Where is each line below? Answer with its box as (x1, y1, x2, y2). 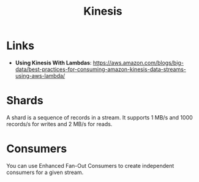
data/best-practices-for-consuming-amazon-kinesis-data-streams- (15, 66, 187, 73)
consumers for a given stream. (6, 169, 84, 176)
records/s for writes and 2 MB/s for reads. (6, 120, 113, 127)
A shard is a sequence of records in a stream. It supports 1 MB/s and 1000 (6, 113, 193, 121)
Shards (6, 94, 44, 108)
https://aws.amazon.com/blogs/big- (92, 59, 184, 66)
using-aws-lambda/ (15, 72, 66, 79)
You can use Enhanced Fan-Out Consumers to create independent (6, 162, 175, 169)
